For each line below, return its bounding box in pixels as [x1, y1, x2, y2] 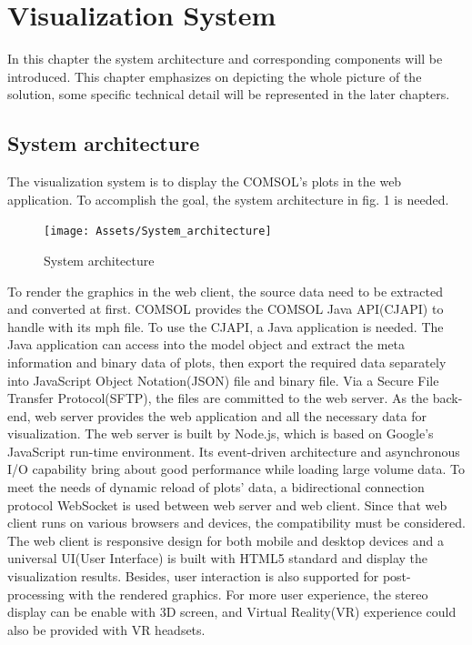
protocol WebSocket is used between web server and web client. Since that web [7, 495, 447, 514]
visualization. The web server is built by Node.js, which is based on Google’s [7, 424, 434, 443]
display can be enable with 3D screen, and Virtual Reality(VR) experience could [7, 602, 457, 621]
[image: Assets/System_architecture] [44, 225, 272, 238]
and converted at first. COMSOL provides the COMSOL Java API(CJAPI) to [7, 299, 444, 318]
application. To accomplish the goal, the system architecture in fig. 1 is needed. [7, 189, 449, 208]
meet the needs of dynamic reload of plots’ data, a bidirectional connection [7, 478, 425, 497]
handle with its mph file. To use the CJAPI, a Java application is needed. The [7, 317, 444, 336]
